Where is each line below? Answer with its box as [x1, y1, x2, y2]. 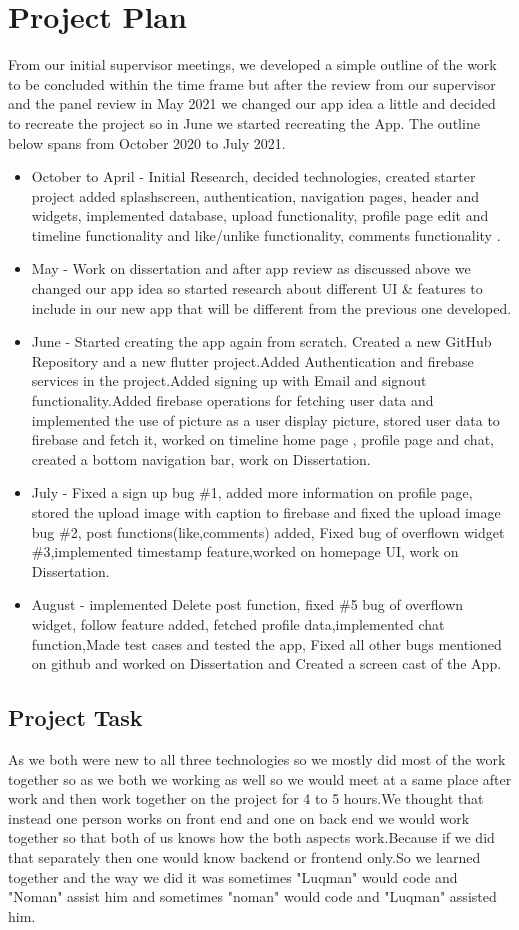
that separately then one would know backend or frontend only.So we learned [8, 846, 481, 867]
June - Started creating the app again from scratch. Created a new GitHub [31, 331, 492, 352]
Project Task [8, 702, 143, 733]
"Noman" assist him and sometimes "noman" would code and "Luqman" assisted [8, 886, 497, 907]
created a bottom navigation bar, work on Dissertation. [31, 448, 371, 469]
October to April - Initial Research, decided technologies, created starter [31, 166, 476, 187]
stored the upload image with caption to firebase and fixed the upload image [31, 502, 501, 522]
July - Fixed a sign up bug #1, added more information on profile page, [31, 482, 473, 503]
